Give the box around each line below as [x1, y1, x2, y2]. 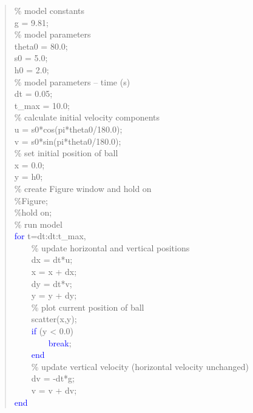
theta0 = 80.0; [14, 39, 68, 52]
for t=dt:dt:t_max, [14, 230, 86, 242]
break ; [48, 336, 72, 349]
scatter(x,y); [31, 312, 77, 325]
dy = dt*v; [31, 277, 72, 289]
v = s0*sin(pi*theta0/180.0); [14, 134, 121, 147]
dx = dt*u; [31, 253, 73, 266]
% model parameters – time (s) [14, 75, 130, 88]
